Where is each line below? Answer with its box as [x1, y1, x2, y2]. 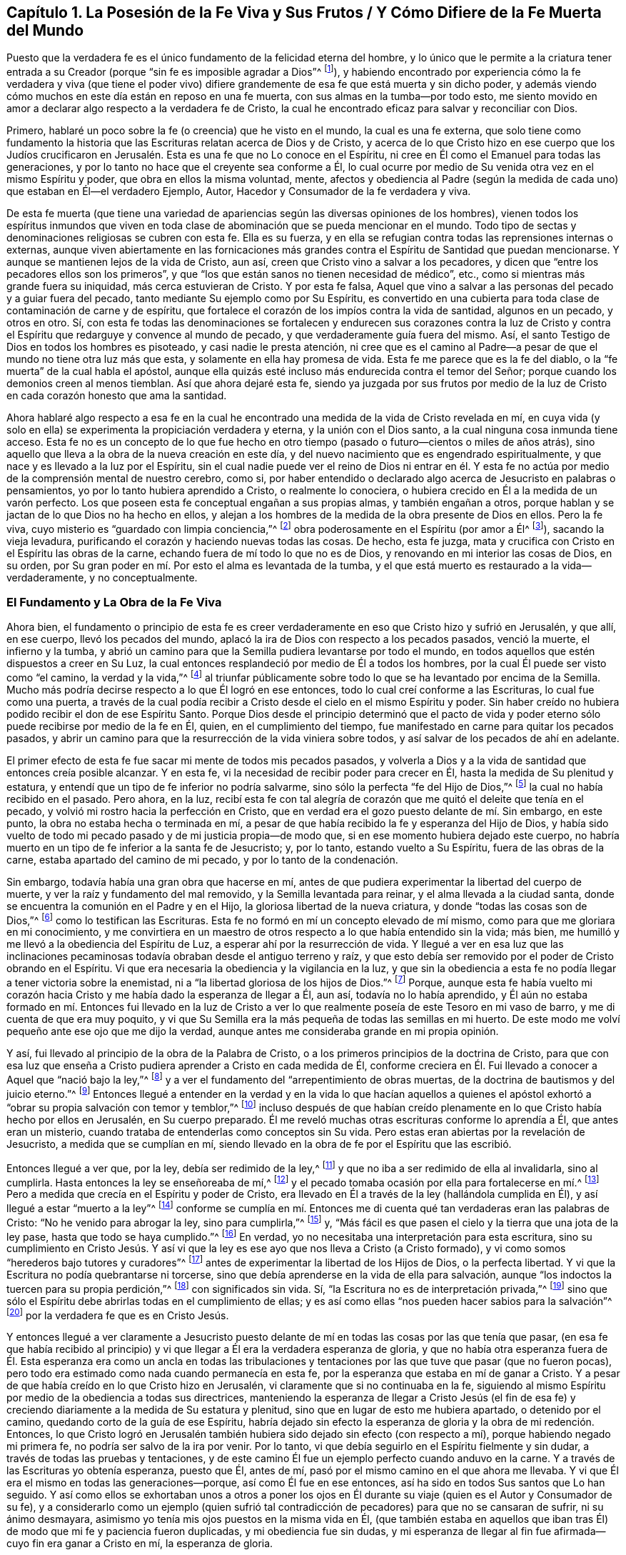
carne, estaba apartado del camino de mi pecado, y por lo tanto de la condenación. [6, 853, 398, 866]
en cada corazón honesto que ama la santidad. [6, 389, 227, 402]
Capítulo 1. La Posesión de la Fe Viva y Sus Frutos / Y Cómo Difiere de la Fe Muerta [6, 4, 602, 21]
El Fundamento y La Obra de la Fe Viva [6, 595, 222, 610]
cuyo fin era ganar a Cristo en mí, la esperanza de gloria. [6, 1537, 273, 1550]
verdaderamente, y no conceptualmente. [6, 571, 198, 584]
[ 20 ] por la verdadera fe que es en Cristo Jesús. [6, 1306, 229, 1321]
